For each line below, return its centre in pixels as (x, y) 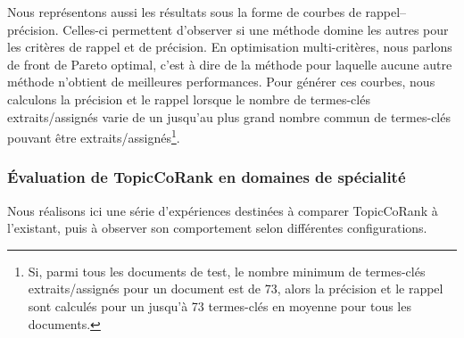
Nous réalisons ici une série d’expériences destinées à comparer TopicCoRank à (223, 210)
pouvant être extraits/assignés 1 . (94, 136)
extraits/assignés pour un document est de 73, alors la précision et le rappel (236, 289)
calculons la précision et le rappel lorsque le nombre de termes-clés (189, 99)
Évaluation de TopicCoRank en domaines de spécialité (207, 177)
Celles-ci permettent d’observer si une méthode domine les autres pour (256, 29)
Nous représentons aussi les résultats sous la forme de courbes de (184, 12)
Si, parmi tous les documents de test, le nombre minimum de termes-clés (227, 271)
